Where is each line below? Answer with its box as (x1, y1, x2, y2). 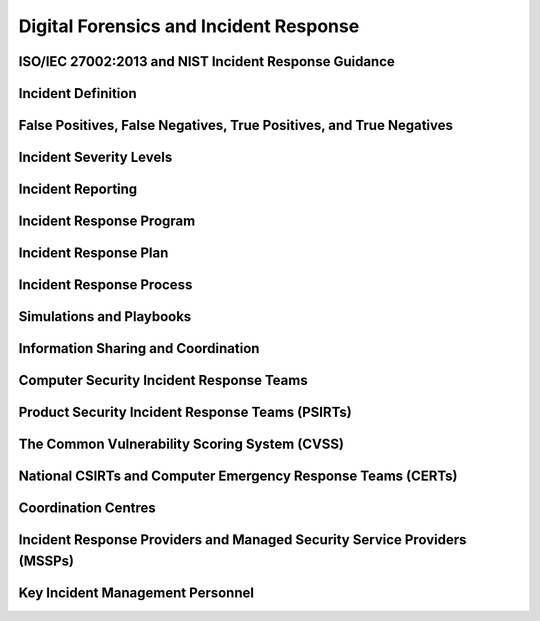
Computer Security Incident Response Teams (18, 372, 309, 389)
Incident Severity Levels (18, 149, 173, 166)
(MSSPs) (18, 552, 75, 569)
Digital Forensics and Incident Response (18, 15, 360, 37)
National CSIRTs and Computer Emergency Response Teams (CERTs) (18, 468, 458, 485)
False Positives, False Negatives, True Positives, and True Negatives (18, 117, 454, 134)
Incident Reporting (18, 181, 138, 198)
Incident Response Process (18, 276, 193, 294)
